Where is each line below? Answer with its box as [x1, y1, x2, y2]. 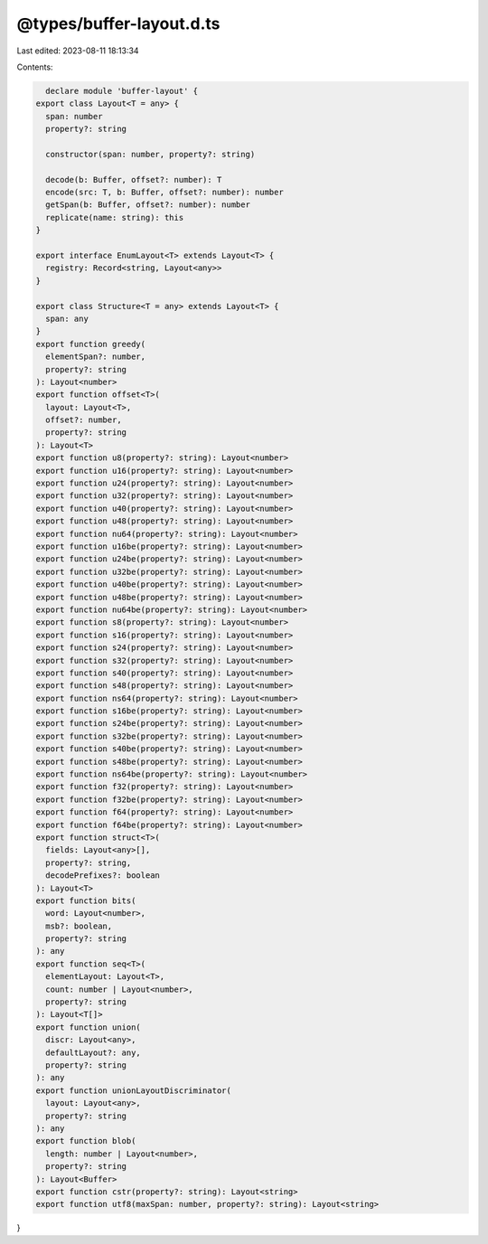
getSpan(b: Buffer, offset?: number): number [45, 200, 250, 210]
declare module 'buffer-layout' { [45, 86, 199, 96]
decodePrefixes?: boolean [45, 871, 160, 881]
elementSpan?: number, [45, 352, 146, 362]
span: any [45, 313, 89, 324]
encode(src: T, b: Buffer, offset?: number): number [45, 187, 284, 198]
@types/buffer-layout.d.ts [16, 14, 221, 33]
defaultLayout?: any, [45, 1047, 142, 1058]
